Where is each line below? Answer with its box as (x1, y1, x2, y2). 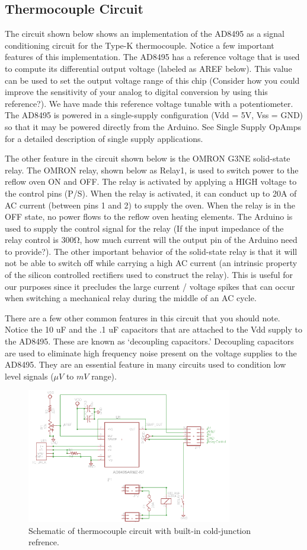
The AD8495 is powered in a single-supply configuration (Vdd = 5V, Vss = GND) (5, 109, 303, 121)
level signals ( (5, 369, 54, 382)
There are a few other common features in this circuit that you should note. (5, 311, 280, 324)
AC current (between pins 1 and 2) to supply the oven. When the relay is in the (5, 198, 295, 211)
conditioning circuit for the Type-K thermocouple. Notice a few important (5, 39, 274, 51)
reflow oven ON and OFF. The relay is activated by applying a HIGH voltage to (5, 175, 297, 188)
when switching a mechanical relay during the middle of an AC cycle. (5, 292, 257, 304)
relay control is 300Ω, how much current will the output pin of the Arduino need (5, 233, 298, 246)
